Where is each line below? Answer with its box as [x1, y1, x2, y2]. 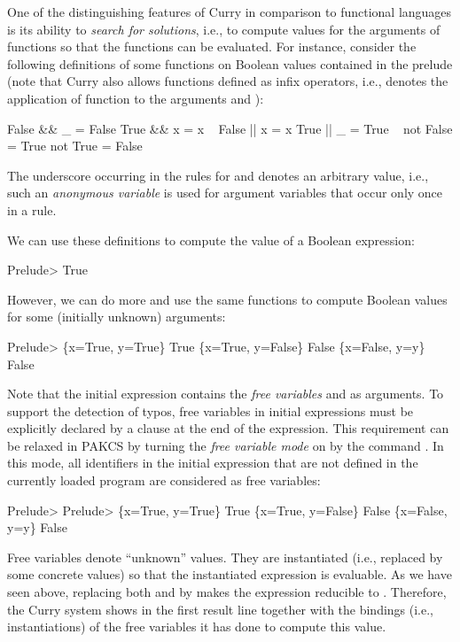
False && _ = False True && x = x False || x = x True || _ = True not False [7, 119, 453, 137]
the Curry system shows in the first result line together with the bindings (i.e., [7, 599, 434, 618]
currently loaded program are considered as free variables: [7, 471, 321, 490]
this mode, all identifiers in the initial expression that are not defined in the [7, 453, 418, 472]
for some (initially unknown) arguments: [7, 307, 226, 326]
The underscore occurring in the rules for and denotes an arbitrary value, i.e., [7, 166, 429, 184]
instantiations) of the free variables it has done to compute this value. [7, 617, 386, 636]
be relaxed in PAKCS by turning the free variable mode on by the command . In [7, 436, 444, 454]
